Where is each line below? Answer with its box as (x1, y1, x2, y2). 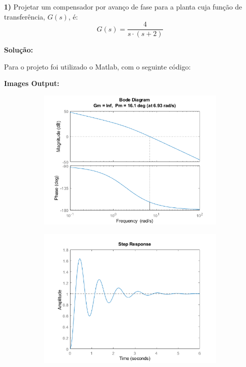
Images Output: (4, 78, 59, 88)
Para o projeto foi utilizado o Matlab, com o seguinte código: (4, 61, 191, 71)
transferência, (4, 11, 45, 21)
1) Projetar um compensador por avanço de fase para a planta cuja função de (4, 1, 242, 11)
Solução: (4, 44, 33, 55)
